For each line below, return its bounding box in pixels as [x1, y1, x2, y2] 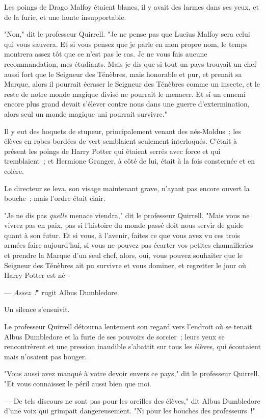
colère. [4, 165, 24, 176]
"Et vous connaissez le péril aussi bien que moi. [4, 378, 151, 388]
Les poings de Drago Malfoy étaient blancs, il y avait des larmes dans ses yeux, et [4, 2, 259, 12]
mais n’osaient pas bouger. [4, 351, 87, 361]
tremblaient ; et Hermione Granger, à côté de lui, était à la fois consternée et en [4, 155, 255, 166]
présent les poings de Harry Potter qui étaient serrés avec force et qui [4, 145, 221, 156]
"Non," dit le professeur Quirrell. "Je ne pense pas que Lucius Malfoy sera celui [4, 29, 250, 39]
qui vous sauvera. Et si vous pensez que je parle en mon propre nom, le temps [4, 38, 248, 49]
